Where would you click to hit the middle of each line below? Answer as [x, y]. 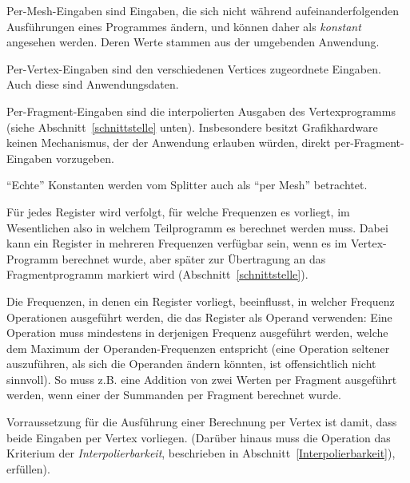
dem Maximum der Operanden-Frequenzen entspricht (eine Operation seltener [198, 348]
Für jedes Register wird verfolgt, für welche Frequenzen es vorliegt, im [178, 211]
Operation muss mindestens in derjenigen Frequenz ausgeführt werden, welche [197, 333]
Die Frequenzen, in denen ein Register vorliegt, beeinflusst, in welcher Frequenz [201, 301]
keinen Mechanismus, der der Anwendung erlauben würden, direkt [169, 143]
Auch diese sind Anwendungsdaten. [93, 84]
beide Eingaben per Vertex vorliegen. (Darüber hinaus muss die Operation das [199, 437]
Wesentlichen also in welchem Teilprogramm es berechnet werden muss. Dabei [197, 227]
